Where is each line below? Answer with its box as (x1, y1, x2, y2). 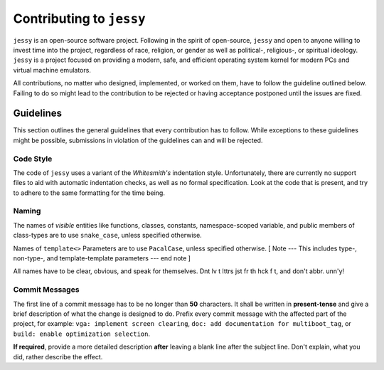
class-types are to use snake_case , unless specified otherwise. (13, 231, 202, 240)
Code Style (13, 154, 53, 164)
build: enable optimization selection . (13, 329, 151, 338)
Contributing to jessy (13, 11, 146, 26)
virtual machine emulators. (13, 65, 92, 74)
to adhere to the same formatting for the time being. (13, 189, 165, 197)
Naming (13, 206, 41, 216)
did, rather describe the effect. (13, 352, 103, 361)
